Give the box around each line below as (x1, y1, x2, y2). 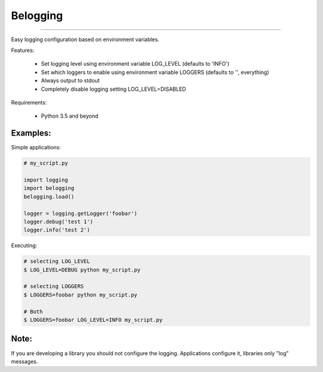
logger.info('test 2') (23, 227, 90, 233)
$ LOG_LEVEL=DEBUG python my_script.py (23, 266, 141, 273)
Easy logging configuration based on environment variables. (11, 36, 160, 43)
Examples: (11, 128, 51, 139)
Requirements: (11, 99, 47, 106)
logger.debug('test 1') (23, 218, 94, 225)
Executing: (11, 242, 38, 249)
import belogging (23, 185, 75, 192)
